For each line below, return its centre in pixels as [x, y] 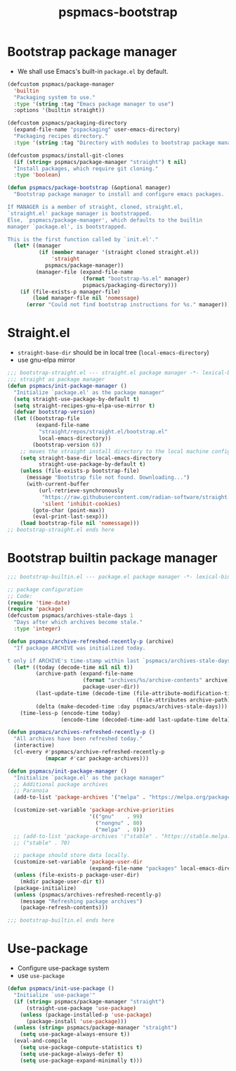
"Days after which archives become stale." [78, 622]
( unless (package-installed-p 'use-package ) [86, 1015]
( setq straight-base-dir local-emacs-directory [91, 458]
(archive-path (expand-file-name [84, 674]
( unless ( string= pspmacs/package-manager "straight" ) [96, 1028]
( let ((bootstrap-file [47, 419]
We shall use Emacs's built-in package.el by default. [93, 71]
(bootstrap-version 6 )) [67, 445]
